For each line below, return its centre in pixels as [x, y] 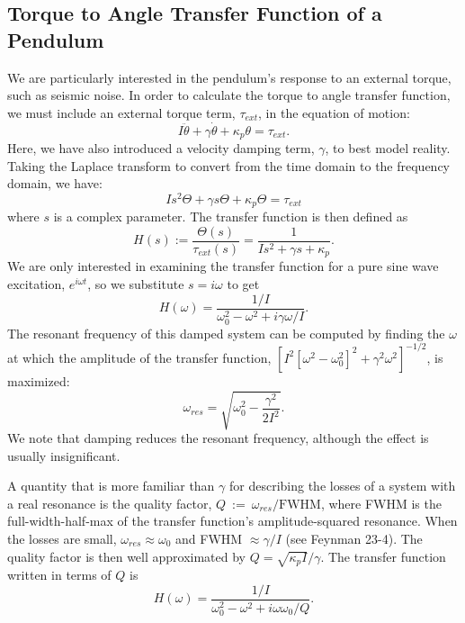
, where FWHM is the [381, 503]
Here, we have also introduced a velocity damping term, [161, 148]
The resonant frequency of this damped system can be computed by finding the [226, 333]
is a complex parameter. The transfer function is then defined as [231, 217]
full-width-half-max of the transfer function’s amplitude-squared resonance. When [232, 521]
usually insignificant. [64, 455]
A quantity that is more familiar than [111, 486]
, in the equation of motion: [334, 112]
